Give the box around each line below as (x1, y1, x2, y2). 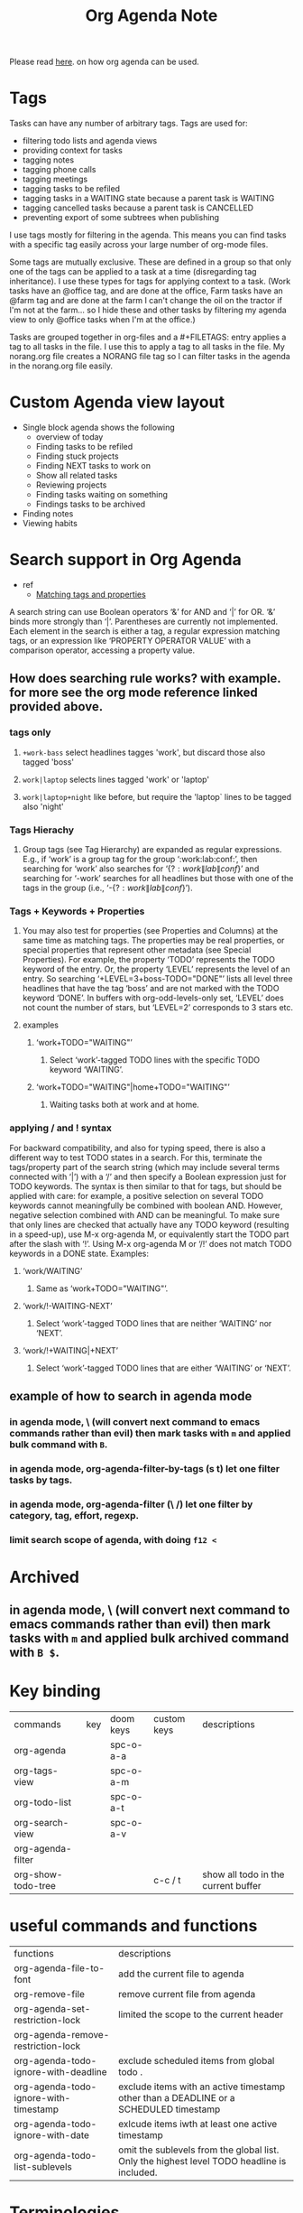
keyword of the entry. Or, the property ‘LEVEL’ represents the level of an (22, 963, 290, 975)
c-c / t (152, 1874, 182, 1887)
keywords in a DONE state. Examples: (9, 1248, 149, 1259)
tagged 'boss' (22, 756, 75, 767)
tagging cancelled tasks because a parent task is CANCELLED (22, 202, 254, 213)
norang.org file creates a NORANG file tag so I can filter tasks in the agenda (9, 351, 290, 362)
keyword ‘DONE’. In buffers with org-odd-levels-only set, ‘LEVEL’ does (22, 992, 284, 1003)
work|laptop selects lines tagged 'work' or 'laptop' (22, 774, 210, 785)
